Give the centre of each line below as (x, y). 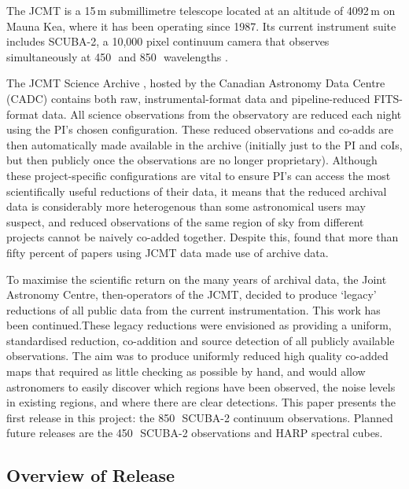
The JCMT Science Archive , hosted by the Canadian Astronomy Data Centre (196, 83)
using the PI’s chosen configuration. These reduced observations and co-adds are (200, 129)
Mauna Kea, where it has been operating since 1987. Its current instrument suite (201, 26)
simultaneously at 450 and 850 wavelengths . (117, 56)
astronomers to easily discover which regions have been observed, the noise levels (201, 386)
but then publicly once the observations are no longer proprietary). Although (192, 160)
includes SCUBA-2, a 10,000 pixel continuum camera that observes (168, 41)
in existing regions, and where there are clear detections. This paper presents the (201, 402)
